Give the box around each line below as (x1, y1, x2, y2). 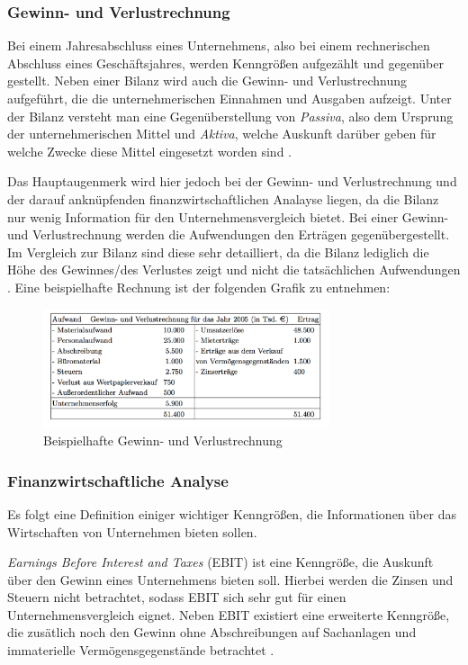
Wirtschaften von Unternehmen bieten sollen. (7, 522, 257, 541)
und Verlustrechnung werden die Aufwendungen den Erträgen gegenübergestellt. (7, 225, 450, 244)
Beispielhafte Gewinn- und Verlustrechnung (43, 431, 283, 450)
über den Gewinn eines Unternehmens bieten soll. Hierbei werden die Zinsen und (7, 570, 454, 589)
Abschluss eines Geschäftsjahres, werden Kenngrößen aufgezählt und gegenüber (7, 53, 444, 72)
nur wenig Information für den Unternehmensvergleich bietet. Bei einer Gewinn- (7, 207, 449, 226)
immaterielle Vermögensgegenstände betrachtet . (7, 641, 274, 660)
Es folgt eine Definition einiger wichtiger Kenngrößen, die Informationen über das (7, 504, 456, 523)
